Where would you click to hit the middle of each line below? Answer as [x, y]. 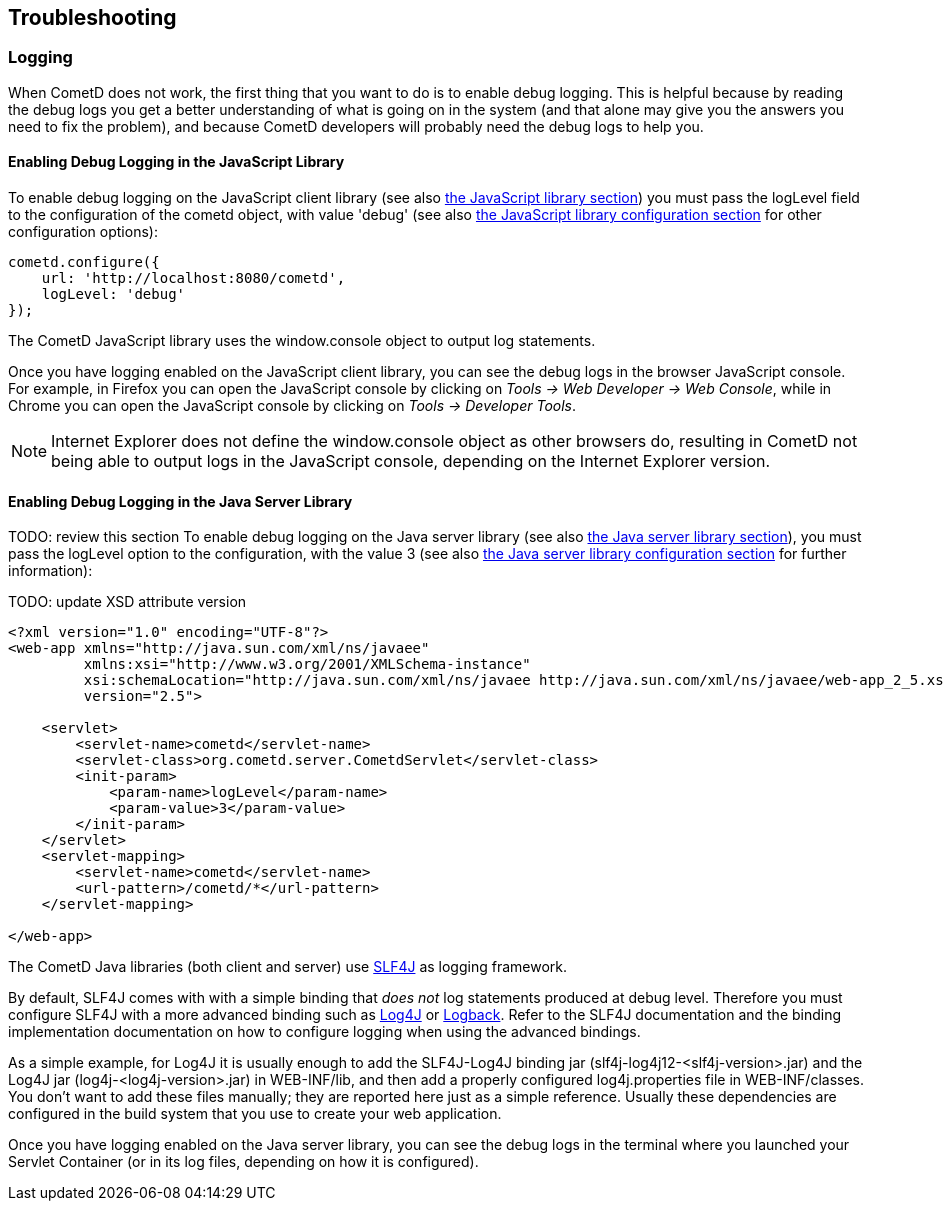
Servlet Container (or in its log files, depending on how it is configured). [243, 1162]
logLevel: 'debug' [113, 294]
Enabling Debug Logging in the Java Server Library [180, 501]
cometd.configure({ [84, 262]
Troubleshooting [92, 17]
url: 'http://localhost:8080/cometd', [193, 278]
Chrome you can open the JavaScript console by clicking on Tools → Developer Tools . [292, 406]
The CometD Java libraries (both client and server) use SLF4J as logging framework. [287, 967]
